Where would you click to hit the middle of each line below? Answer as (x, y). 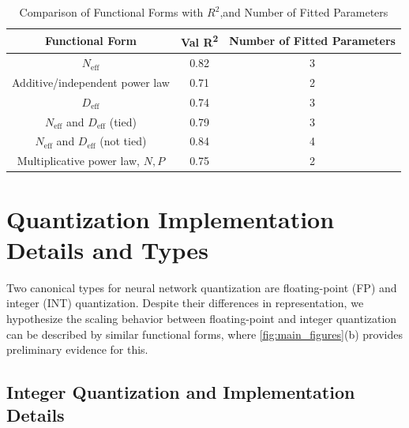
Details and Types (107, 249)
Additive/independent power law (91, 82)
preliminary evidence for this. (77, 349)
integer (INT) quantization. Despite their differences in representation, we (185, 303)
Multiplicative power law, (78, 161)
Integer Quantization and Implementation (181, 392)
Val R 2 (199, 41)
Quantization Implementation (171, 218)
